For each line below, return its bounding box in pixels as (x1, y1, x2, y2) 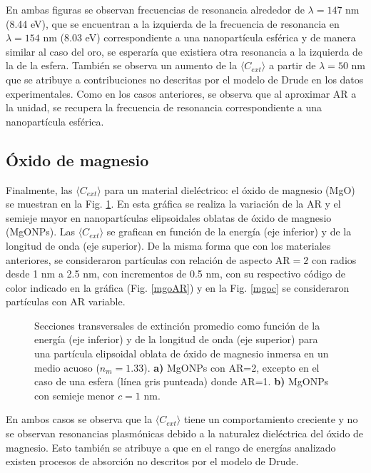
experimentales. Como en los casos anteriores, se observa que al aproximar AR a (6, 86, 357, 101)
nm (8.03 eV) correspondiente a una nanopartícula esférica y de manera (43, 30, 356, 45)
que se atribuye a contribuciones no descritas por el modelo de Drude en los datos (6, 71, 364, 86)
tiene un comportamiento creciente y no (183, 412, 358, 427)
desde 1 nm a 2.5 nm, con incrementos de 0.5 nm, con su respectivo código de (6, 266, 345, 281)
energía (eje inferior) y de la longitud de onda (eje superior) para (34, 332, 318, 347)
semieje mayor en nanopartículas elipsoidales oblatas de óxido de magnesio (6, 210, 332, 225)
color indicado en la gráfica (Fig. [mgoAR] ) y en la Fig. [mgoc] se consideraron (6, 280, 350, 295)
